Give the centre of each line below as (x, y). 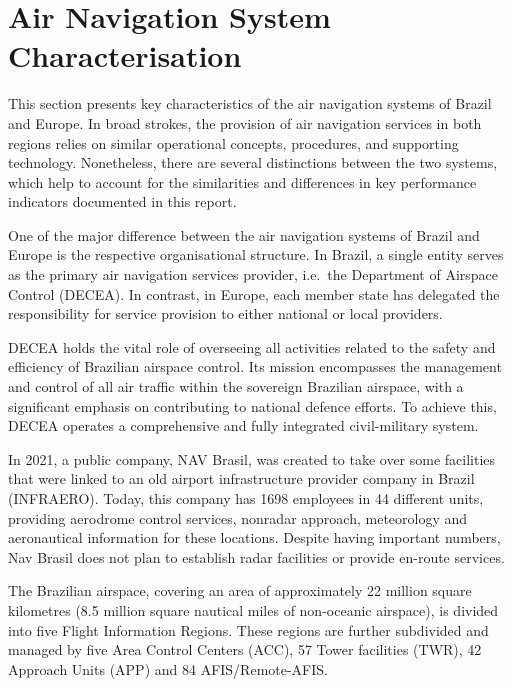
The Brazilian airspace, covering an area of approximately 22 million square (240, 590)
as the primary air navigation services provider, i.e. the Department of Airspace (253, 274)
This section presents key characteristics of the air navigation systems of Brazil (250, 103)
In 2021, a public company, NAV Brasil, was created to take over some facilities (252, 458)
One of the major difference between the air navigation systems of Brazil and (244, 234)
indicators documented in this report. (122, 201)
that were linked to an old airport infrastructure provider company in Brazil (241, 478)
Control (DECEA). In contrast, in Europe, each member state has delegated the (254, 293)
